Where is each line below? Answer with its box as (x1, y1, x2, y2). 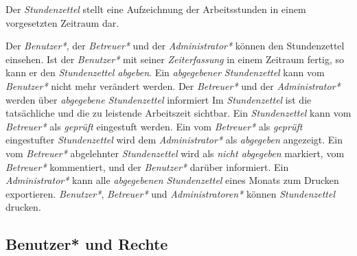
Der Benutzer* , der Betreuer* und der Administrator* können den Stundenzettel (5, 38, 345, 53)
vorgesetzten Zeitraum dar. (5, 15, 119, 30)
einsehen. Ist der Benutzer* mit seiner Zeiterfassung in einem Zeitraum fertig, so (5, 51, 345, 66)
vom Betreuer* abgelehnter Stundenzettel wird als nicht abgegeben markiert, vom (5, 146, 345, 160)
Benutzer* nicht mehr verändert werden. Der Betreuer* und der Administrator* (5, 78, 341, 93)
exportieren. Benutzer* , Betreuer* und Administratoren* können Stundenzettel (5, 186, 336, 200)
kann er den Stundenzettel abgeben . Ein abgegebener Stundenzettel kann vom (5, 65, 325, 80)
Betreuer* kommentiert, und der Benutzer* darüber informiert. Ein (5, 159, 289, 174)
